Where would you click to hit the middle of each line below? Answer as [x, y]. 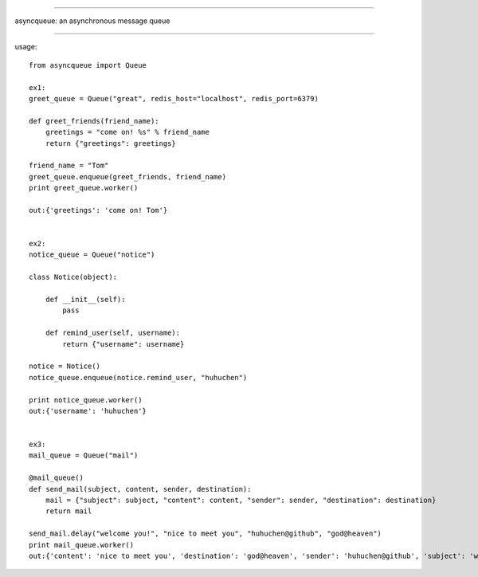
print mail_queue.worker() [82, 545]
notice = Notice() [65, 366]
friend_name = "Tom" [69, 166]
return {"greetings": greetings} [111, 143]
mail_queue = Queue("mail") [84, 455]
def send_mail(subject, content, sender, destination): [140, 489]
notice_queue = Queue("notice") [92, 255]
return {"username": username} [123, 344]
